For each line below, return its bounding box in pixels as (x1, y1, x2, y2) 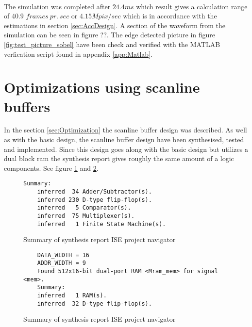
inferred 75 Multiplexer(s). (37, 212, 135, 219)
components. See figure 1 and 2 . (4, 163, 99, 173)
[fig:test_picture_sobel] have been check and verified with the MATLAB (4, 39, 220, 49)
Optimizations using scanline (4, 77, 200, 97)
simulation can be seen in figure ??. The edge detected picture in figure (4, 30, 216, 40)
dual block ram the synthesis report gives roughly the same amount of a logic (4, 153, 234, 163)
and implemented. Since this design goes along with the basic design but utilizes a (4, 144, 248, 154)
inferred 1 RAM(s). (37, 292, 107, 299)
